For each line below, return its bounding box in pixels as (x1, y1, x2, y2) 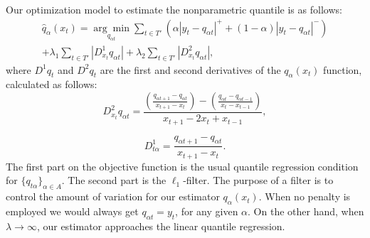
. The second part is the (61, 173, 166, 188)
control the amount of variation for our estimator (6, 189, 220, 204)
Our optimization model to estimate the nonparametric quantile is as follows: (6, 2, 342, 16)
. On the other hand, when (248, 203, 364, 218)
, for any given (175, 203, 238, 218)
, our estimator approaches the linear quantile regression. (36, 218, 285, 233)
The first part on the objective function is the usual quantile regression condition (6, 158, 359, 173)
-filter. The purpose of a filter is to (183, 173, 334, 188)
